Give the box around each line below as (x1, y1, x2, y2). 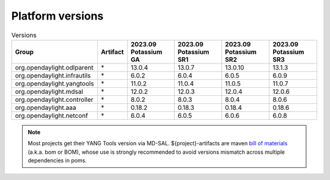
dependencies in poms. (28, 157, 87, 164)
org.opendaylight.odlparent (15, 63, 94, 71)
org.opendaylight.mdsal (15, 87, 84, 96)
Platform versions (11, 9, 104, 23)
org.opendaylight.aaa (15, 103, 76, 112)
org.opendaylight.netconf (15, 111, 89, 120)
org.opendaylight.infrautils (15, 71, 91, 79)
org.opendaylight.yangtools (15, 79, 94, 88)
